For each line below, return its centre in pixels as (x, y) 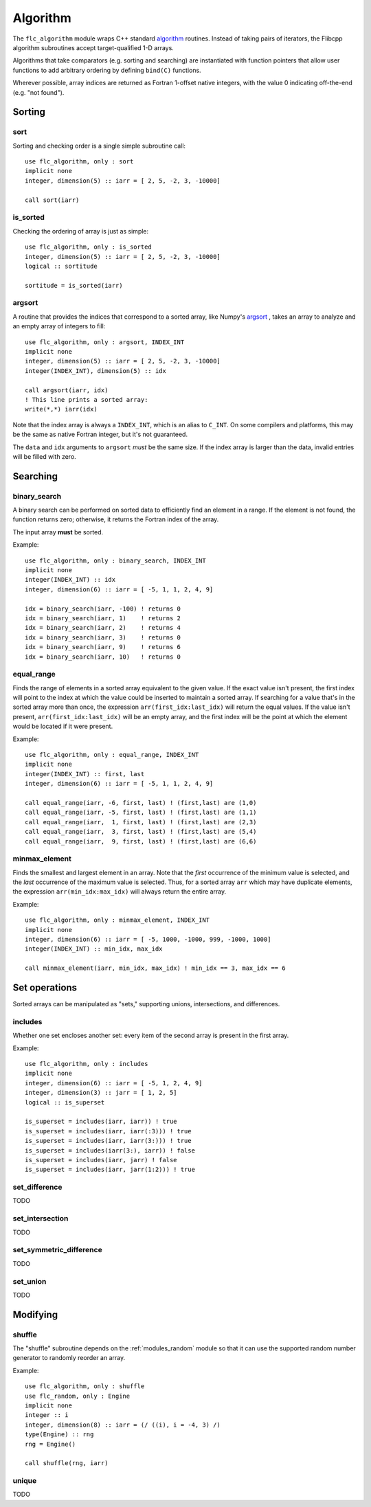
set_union (30, 1281)
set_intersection (41, 1219)
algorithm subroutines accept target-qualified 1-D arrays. (93, 47)
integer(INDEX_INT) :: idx (70, 580)
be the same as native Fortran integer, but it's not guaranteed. (100, 434)
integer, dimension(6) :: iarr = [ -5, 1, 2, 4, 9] (114, 1083)
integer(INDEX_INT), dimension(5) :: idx (95, 371)
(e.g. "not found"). (38, 92)
